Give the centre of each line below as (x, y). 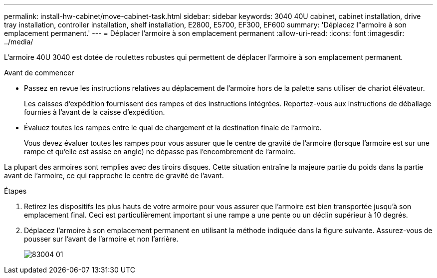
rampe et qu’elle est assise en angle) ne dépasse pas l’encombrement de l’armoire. (160, 151)
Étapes (15, 191)
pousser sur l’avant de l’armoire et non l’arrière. (101, 239)
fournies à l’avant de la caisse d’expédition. (95, 112)
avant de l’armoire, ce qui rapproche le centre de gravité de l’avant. (114, 175)
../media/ (19, 42)
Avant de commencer (39, 73)
